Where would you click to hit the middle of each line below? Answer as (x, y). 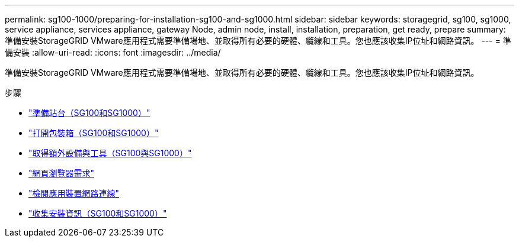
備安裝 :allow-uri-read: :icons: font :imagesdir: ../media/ (113, 52)
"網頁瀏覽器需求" (62, 173)
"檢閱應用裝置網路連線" (74, 193)
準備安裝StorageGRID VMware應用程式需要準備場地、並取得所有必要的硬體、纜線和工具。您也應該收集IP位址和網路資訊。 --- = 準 (258, 41)
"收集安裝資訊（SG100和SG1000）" (98, 213)
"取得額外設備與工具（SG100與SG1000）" (110, 153)
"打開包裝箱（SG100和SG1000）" (94, 133)
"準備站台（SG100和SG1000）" (89, 113)
